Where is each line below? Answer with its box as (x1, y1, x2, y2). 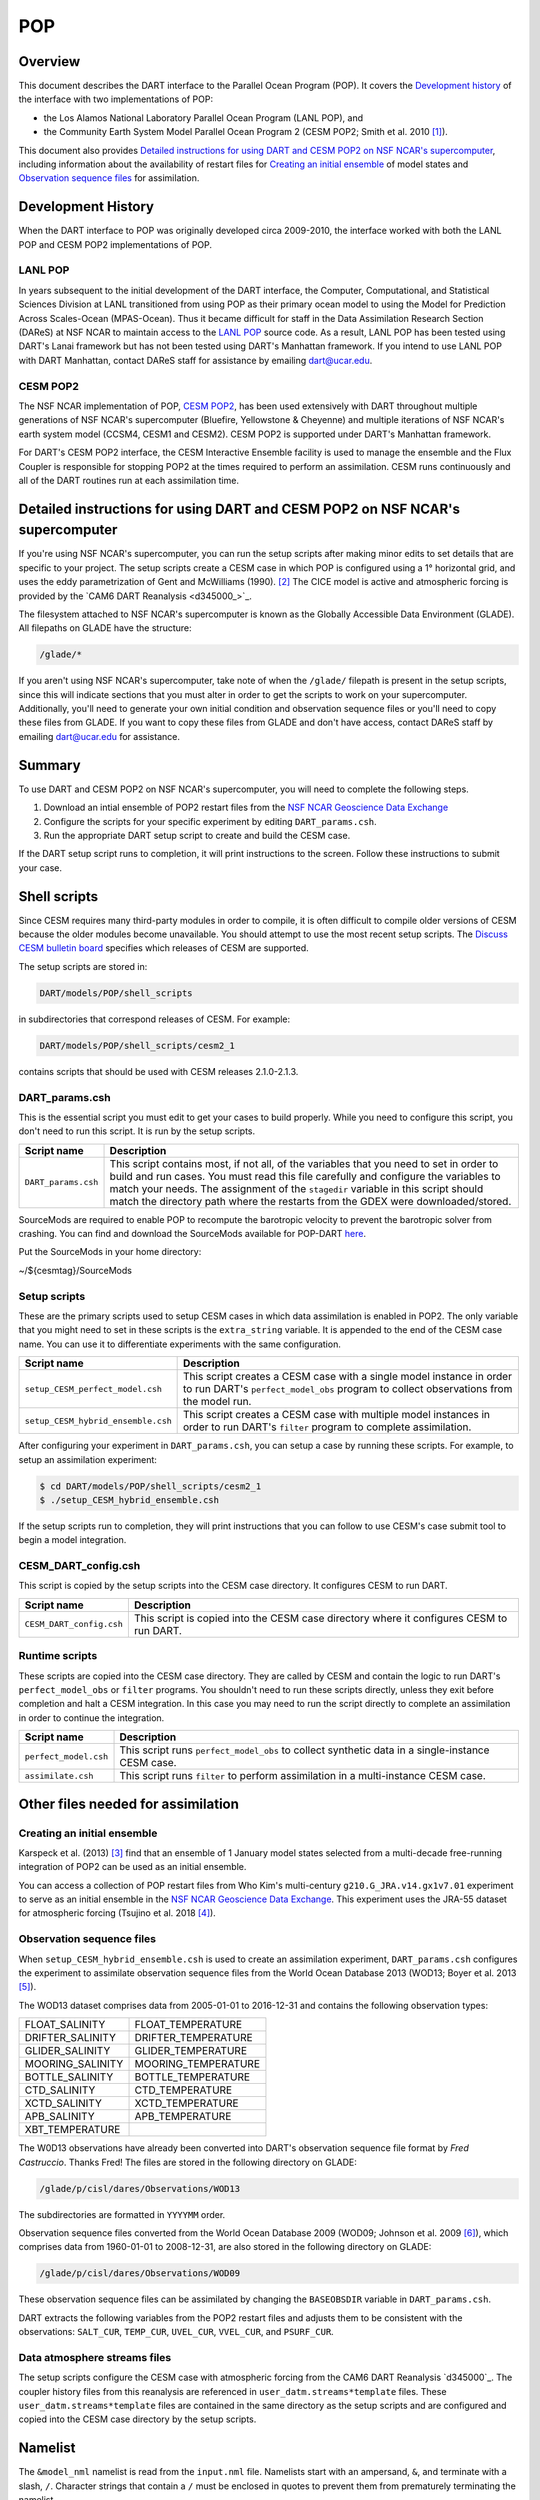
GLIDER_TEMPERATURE (134, 2044, 248, 2058)
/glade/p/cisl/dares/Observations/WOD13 (39, 2183, 240, 2194)
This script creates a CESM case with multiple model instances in (183, 1408, 490, 1422)
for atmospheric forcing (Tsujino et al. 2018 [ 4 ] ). (18, 1907, 217, 1919)
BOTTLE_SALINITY (24, 2070, 114, 2084)
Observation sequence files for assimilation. (18, 172, 200, 184)
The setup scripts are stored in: (18, 960, 148, 972)
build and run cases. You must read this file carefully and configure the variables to (109, 1169, 501, 1183)
